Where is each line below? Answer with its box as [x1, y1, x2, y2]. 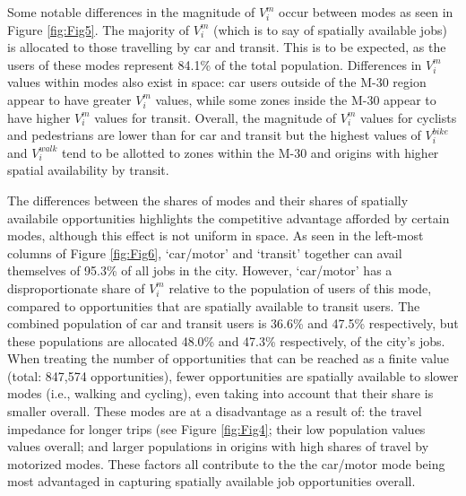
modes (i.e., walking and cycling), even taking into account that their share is [7, 384, 434, 403]
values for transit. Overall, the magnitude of [94, 108, 337, 126]
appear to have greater [7, 90, 132, 109]
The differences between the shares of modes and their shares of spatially [7, 190, 409, 209]
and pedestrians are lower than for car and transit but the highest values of [7, 126, 421, 144]
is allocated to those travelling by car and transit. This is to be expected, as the [7, 38, 446, 57]
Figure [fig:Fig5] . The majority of [7, 20, 190, 39]
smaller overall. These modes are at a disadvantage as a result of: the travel [7, 402, 422, 421]
